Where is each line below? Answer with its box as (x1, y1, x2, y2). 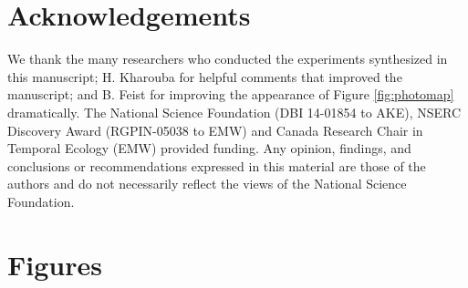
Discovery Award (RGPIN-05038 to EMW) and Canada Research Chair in (7, 120, 423, 139)
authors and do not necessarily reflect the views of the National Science (7, 174, 407, 193)
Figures (7, 245, 102, 283)
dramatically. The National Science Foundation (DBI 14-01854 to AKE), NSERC (7, 102, 462, 121)
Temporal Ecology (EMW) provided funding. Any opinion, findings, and (7, 139, 411, 158)
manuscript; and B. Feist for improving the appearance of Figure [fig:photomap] (7, 85, 454, 104)
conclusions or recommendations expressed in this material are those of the (7, 156, 426, 175)
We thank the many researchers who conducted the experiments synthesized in (7, 49, 448, 68)
